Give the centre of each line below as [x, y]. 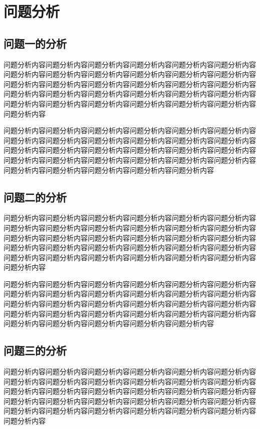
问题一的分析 [35, 43]
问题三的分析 [35, 350]
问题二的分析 [35, 197]
